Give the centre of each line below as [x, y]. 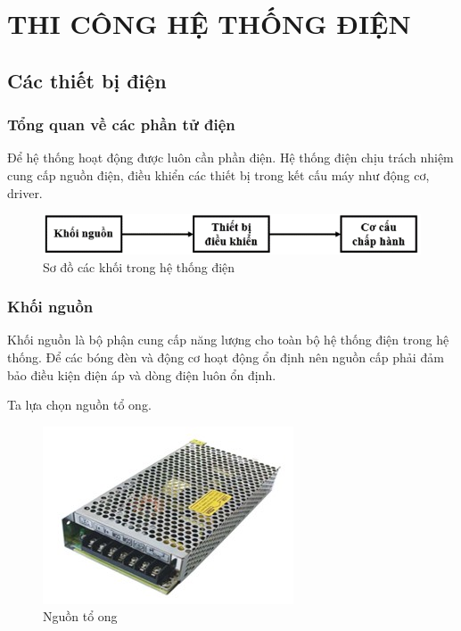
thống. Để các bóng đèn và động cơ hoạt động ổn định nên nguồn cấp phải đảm [226, 357]
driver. [25, 192]
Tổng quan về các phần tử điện [121, 125]
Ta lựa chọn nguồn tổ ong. [79, 405]
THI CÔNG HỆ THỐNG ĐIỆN [209, 24]
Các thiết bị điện [87, 80]
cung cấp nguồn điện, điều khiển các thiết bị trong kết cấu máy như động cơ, [218, 174]
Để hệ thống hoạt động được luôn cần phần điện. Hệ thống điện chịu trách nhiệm [230, 158]
